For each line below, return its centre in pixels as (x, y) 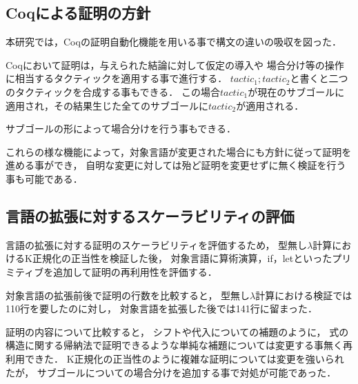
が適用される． (270, 105)
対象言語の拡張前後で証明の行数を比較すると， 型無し (128, 295)
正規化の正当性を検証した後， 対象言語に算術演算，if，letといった (182, 258)
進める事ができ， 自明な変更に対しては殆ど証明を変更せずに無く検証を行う (176, 165)
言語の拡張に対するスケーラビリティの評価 (150, 215)
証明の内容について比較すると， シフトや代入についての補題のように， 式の (177, 331)
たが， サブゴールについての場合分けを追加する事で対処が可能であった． (171, 372)
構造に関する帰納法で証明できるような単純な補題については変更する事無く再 (179, 345)
